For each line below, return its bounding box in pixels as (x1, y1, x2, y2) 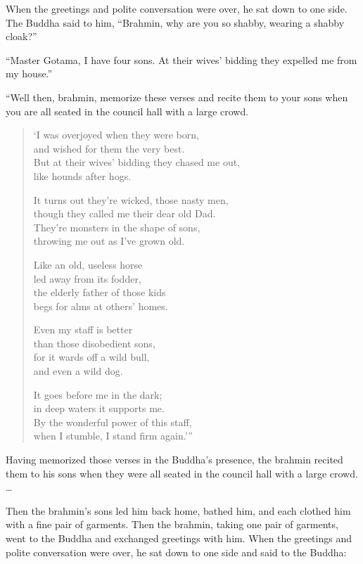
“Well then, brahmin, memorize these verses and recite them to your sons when (6, 89, 348, 104)
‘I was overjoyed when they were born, (33, 127, 199, 142)
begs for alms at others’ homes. (33, 298, 168, 313)
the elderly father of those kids (33, 285, 166, 300)
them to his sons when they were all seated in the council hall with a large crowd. (6, 466, 358, 480)
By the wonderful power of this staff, (33, 414, 192, 429)
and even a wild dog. (33, 364, 123, 378)
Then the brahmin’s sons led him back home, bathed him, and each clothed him (6, 503, 351, 518)
